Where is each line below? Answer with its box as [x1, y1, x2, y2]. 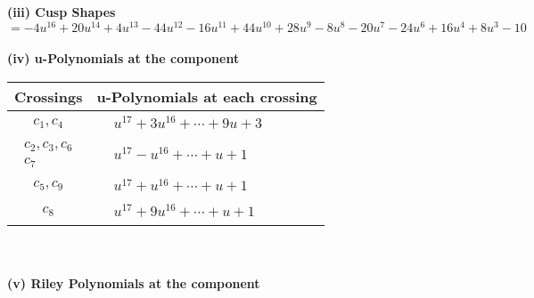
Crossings [14, 85, 83, 107]
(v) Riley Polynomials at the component [7, 273, 260, 292]
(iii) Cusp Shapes [7, 3, 116, 20]
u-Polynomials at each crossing [96, 85, 317, 107]
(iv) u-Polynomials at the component [7, 49, 240, 68]
